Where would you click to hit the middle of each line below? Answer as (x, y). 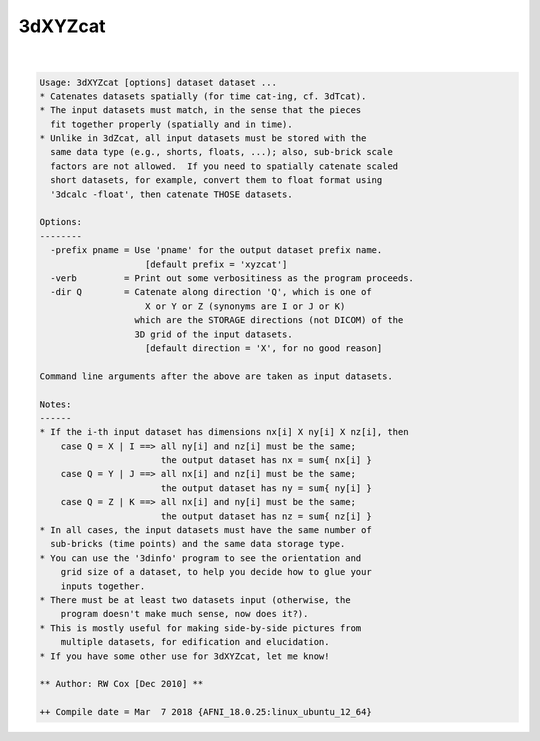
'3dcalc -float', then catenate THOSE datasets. (172, 194)
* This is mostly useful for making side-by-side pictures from (200, 628)
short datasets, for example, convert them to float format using (216, 180)
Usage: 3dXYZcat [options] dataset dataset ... (158, 82)
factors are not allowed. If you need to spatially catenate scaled (224, 166)
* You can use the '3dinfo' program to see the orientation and (200, 558)
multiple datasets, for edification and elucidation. (195, 642)
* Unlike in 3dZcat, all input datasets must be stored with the (203, 138)
